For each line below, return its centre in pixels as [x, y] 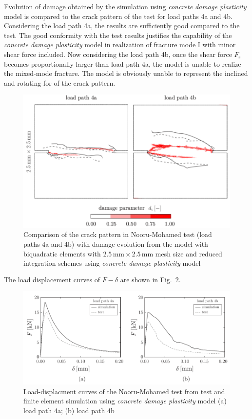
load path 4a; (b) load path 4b [69, 410]
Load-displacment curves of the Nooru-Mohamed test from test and [124, 391]
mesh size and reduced [189, 253]
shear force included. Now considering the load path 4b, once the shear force [118, 54]
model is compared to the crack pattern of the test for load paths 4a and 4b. [118, 16]
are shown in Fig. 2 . [150, 279]
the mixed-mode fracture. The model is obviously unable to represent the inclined [126, 73]
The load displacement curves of [52, 279]
